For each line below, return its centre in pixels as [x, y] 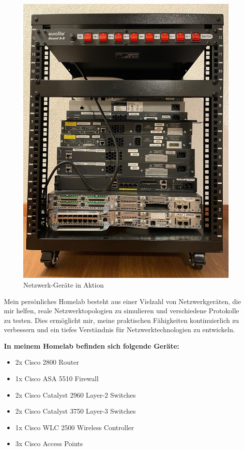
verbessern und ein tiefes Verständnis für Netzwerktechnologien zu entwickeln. [120, 329]
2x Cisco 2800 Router [47, 362]
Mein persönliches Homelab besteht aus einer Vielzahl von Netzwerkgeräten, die [122, 301]
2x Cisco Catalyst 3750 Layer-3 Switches [76, 411]
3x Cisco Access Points [49, 443]
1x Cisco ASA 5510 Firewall [57, 378]
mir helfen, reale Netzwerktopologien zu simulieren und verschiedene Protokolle [122, 311]
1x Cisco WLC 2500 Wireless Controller [75, 427]
